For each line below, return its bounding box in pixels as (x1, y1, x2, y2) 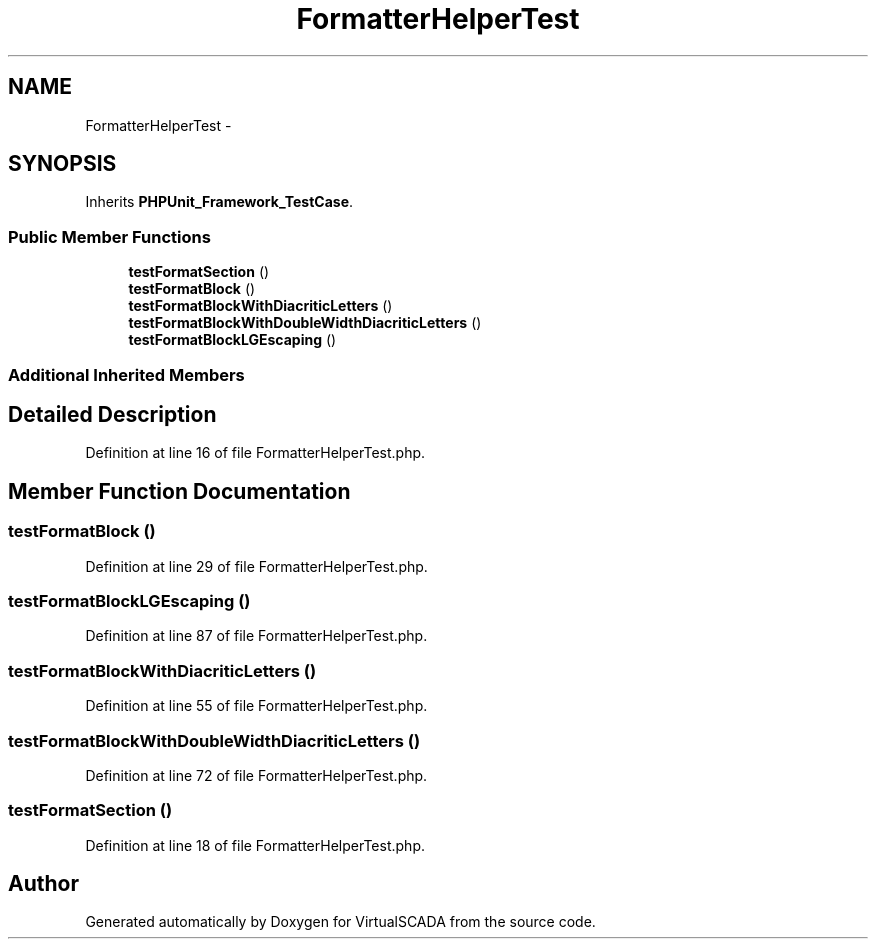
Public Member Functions (8, 226, 211, 247)
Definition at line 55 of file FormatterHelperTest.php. (85, 697, 428, 715)
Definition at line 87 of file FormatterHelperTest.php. (85, 627, 428, 645)
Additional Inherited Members (8, 364, 245, 385)
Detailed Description (8, 401, 217, 427)
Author (8, 871, 79, 897)
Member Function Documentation (8, 478, 351, 504)
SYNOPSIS (8, 151, 117, 177)
